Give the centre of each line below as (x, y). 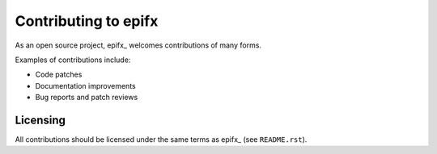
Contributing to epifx (87, 21)
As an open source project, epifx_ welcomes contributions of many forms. (138, 45)
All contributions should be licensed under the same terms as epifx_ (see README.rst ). (161, 139)
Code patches (59, 75)
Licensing (40, 120)
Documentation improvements (86, 85)
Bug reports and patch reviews (87, 98)
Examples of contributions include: (73, 60)
